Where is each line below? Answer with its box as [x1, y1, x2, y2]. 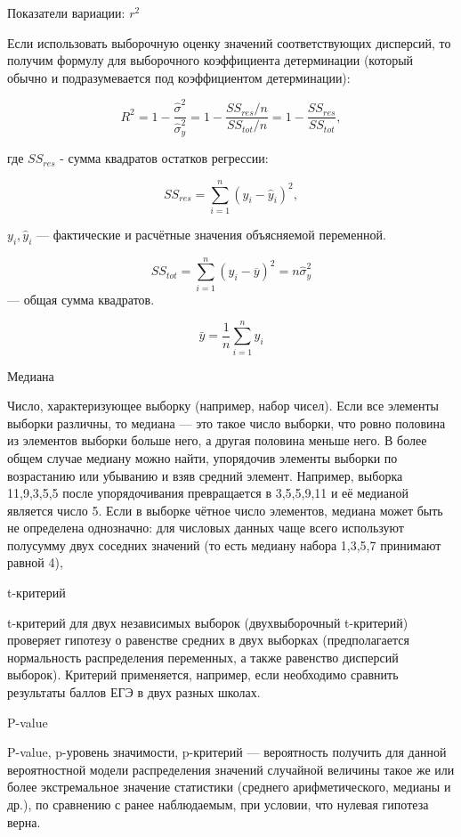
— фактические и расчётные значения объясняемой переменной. [36, 224, 386, 243]
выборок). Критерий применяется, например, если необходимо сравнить [7, 665, 399, 684]
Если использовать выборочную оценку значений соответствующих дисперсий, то [7, 33, 451, 52]
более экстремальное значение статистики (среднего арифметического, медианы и [7, 777, 451, 796]
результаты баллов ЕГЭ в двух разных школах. [7, 683, 261, 702]
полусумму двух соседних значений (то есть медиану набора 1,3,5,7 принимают [7, 535, 441, 554]
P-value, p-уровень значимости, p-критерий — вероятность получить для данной [7, 743, 447, 761]
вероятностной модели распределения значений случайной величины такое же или [7, 760, 455, 778]
